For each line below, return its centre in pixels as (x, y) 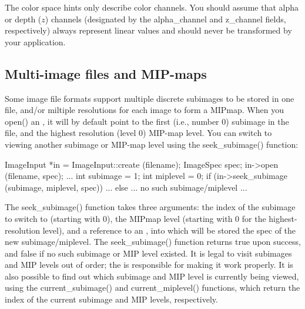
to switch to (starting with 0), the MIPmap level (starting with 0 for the (135, 218)
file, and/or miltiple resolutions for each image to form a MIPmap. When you (144, 110)
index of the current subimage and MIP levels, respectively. (111, 299)
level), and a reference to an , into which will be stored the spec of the (169, 230)
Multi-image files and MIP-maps (106, 73)
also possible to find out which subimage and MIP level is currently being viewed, (152, 276)
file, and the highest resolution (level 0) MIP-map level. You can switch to (138, 133)
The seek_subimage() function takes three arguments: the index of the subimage (150, 207)
